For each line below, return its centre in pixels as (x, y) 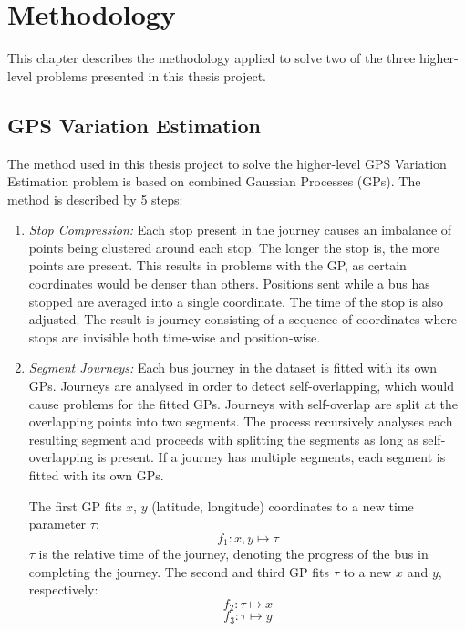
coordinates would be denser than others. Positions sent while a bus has (229, 284)
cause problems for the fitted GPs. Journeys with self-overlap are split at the (243, 403)
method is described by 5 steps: (95, 199)
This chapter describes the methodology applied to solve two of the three (212, 58)
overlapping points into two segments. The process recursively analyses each (241, 421)
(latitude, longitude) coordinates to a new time (283, 505)
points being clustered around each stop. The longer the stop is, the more (234, 247)
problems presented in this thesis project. (151, 75)
